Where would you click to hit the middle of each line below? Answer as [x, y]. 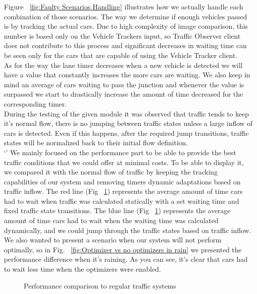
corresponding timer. [35, 103]
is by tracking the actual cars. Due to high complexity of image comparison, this [126, 26]
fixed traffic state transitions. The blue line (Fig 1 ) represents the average [117, 210]
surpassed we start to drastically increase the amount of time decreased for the [124, 94]
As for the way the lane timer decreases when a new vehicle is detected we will [123, 65]
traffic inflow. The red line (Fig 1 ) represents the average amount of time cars [124, 191]
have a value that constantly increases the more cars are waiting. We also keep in [127, 75]
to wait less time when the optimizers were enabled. [82, 269]
